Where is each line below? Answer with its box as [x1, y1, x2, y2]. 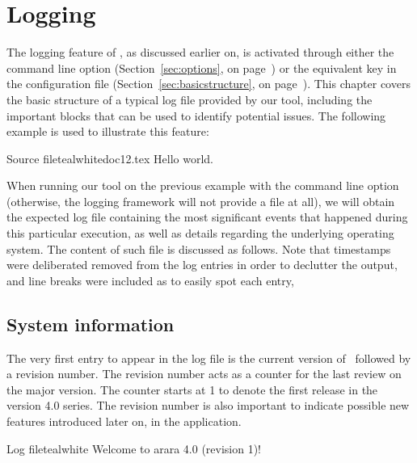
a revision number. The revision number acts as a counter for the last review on [6, 365, 402, 382]
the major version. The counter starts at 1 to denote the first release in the [6, 381, 378, 398]
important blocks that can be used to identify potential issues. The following [6, 107, 386, 124]
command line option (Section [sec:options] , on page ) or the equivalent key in [6, 59, 397, 76]
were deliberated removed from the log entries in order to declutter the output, [6, 256, 398, 273]
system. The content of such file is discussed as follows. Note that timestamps [6, 240, 391, 257]
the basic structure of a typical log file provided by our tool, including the [6, 90, 373, 107]
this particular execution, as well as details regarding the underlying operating [6, 225, 394, 242]
